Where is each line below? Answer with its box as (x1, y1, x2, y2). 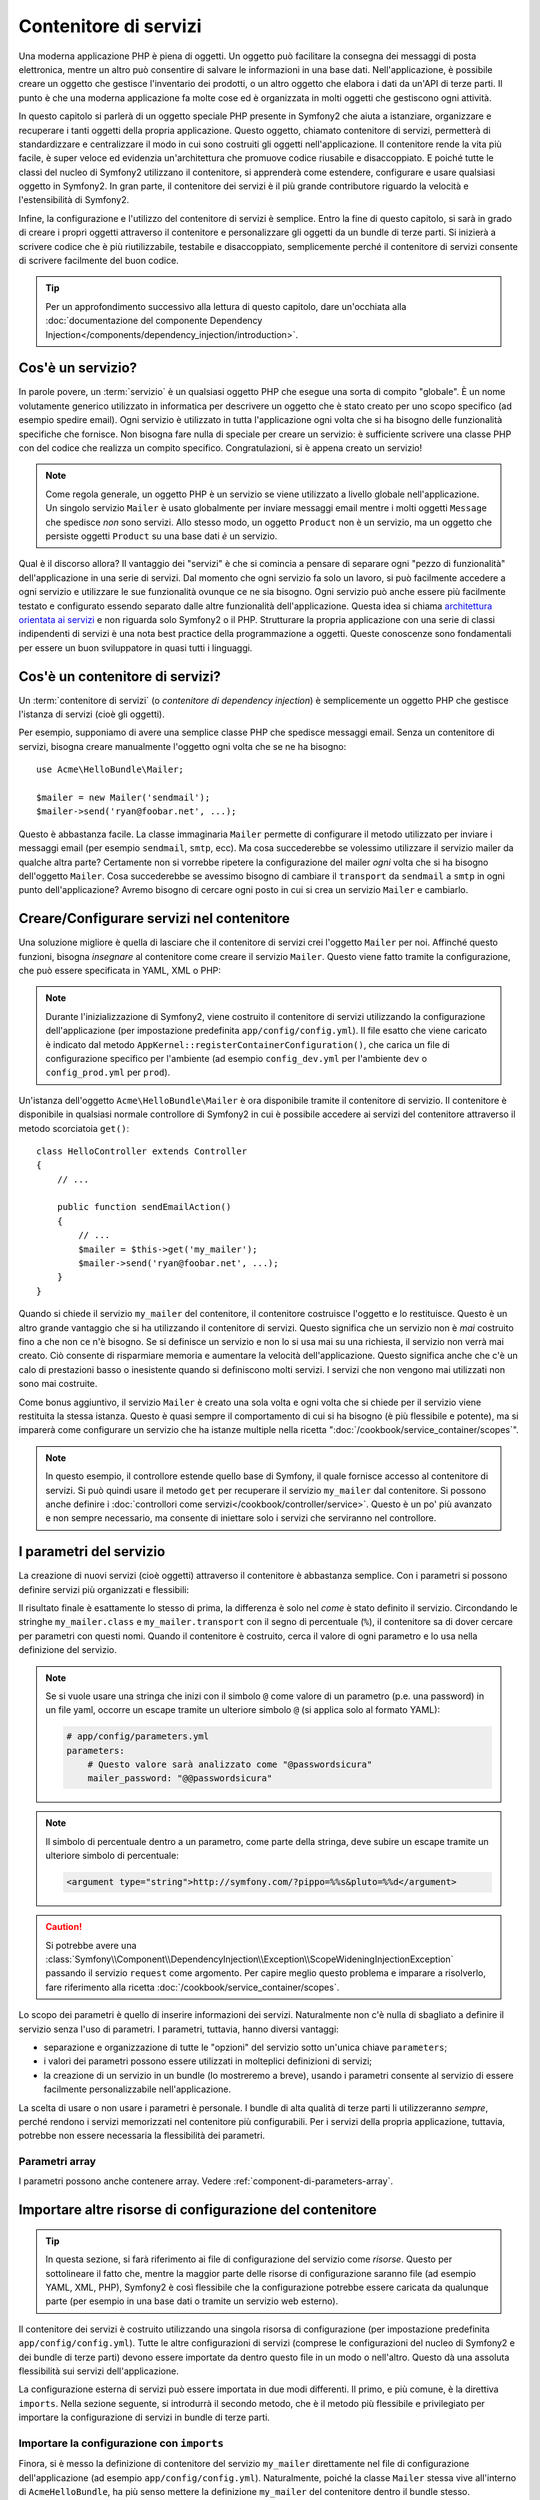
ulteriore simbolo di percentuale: (45, 1850, 179, 1862)
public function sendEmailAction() (56, 1201, 232, 1213)
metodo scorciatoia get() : (18, 1122, 130, 1134)
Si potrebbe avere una (45, 1939, 137, 1951)
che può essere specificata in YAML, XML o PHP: (18, 965, 222, 977)
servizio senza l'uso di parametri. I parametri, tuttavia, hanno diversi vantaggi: (18, 2023, 339, 2035)
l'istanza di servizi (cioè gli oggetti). (18, 708, 165, 720)
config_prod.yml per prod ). (45, 1066, 171, 1079)
